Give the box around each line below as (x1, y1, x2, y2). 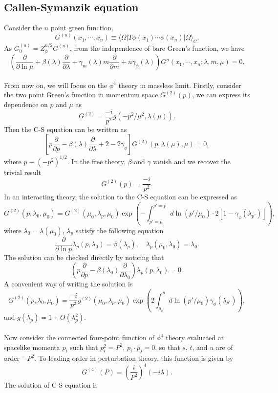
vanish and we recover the (153, 156, 231, 166)
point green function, (50, 22, 113, 33)
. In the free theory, (67, 156, 126, 166)
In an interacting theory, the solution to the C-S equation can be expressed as (4, 192, 237, 202)
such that (70, 342, 98, 352)
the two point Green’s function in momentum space (4, 89, 158, 100)
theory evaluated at (166, 332, 224, 343)
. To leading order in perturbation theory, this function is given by (34, 353, 234, 363)
